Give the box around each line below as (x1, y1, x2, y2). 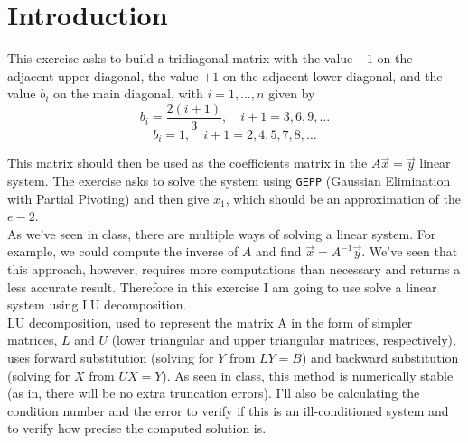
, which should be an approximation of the (225, 189, 461, 208)
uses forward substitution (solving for (7, 348, 214, 367)
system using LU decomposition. (7, 295, 187, 314)
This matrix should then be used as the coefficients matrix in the (7, 153, 368, 172)
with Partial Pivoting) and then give (7, 189, 210, 208)
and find (256, 242, 302, 261)
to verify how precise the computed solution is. (7, 419, 267, 438)
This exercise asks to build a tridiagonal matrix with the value (7, 49, 353, 68)
